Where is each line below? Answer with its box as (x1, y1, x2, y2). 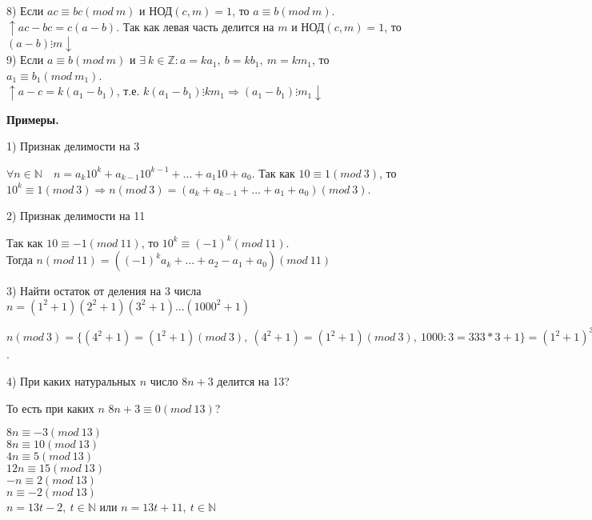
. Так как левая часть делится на (116, 18, 274, 34)
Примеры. (6, 110, 59, 127)
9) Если (6, 51, 44, 68)
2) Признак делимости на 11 (6, 207, 146, 224)
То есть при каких (6, 399, 94, 416)
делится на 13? (217, 373, 290, 390)
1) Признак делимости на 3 (6, 138, 140, 154)
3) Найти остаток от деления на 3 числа (6, 282, 202, 299)
